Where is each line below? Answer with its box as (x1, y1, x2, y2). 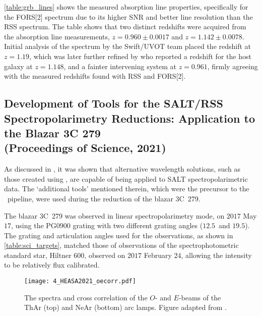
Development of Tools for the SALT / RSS (4, 95, 224, 111)
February (144, 249, 172, 260)
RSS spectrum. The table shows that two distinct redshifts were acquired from (4, 21, 246, 32)
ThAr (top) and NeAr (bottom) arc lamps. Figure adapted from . (24, 302, 227, 312)
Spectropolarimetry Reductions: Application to (4, 110, 255, 126)
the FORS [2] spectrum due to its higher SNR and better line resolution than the (4, 11, 253, 22)
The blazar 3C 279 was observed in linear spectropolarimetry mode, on (4, 210, 225, 221)
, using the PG (11, 220, 56, 231)
